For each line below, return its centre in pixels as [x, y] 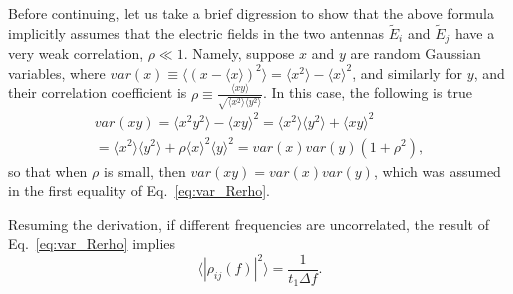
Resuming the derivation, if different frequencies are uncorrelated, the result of [248, 223]
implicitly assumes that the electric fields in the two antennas [196, 32]
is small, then [144, 170]
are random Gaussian [415, 53]
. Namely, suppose [239, 53]
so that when [48, 170]
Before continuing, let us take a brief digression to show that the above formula [251, 13]
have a [474, 32]
